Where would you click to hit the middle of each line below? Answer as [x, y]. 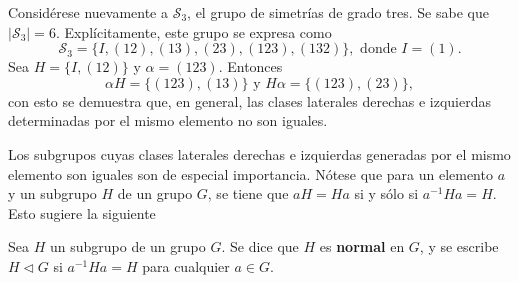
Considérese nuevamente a [88, 12]
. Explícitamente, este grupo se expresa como [193, 31]
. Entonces [250, 66]
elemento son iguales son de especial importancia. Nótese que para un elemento [250, 173]
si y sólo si [386, 193]
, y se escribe [459, 246]
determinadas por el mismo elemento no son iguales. [168, 120]
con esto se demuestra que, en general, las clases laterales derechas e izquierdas [249, 100]
